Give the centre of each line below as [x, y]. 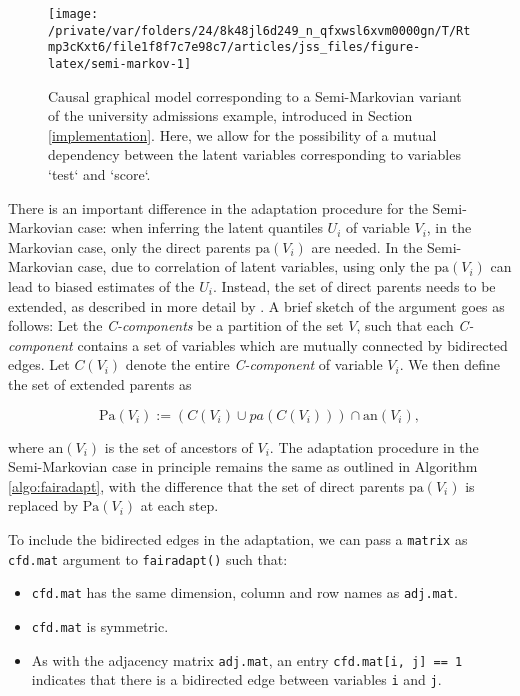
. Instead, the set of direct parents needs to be [354, 285]
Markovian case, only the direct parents [129, 246]
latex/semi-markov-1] [120, 63]
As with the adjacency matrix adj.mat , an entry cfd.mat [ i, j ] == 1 [247, 659]
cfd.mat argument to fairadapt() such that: [148, 558]
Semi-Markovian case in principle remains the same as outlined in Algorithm [243, 466]
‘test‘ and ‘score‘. [99, 174]
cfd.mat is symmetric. [100, 625]
